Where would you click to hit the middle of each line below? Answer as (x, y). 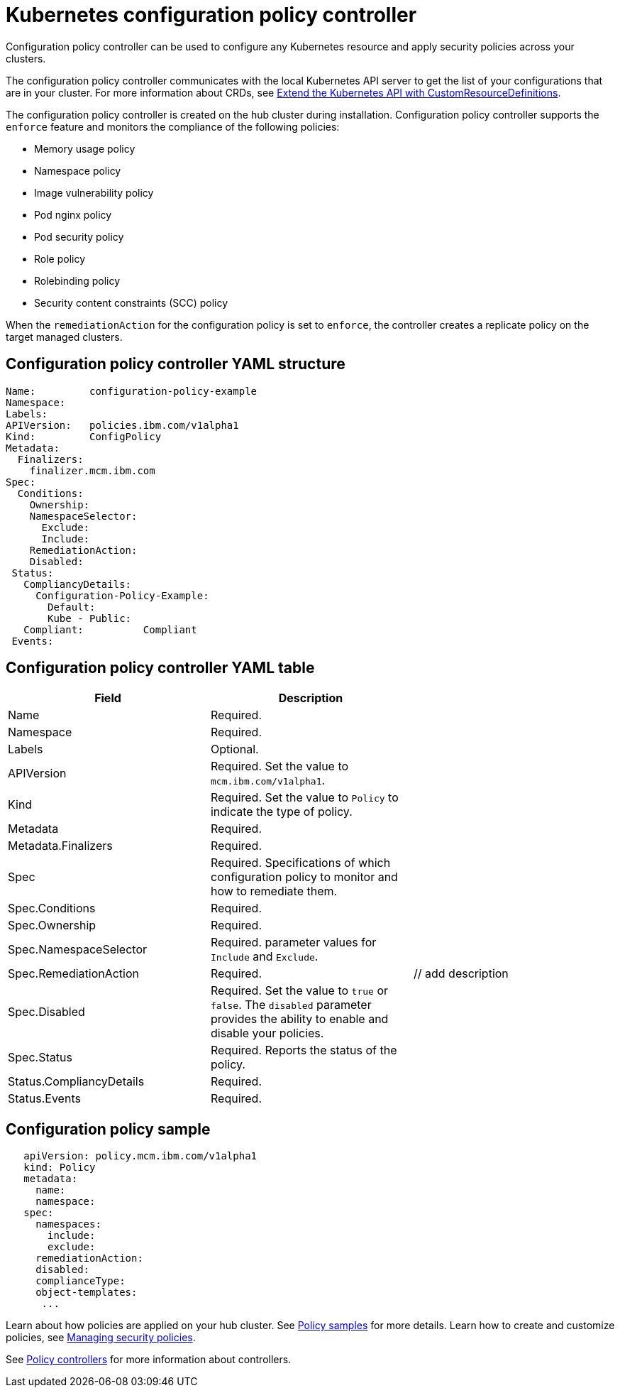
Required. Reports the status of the (304, 1050)
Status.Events (44, 1099)
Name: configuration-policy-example (132, 391)
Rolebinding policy (77, 280)
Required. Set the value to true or (299, 991)
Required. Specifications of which (300, 863)
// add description (461, 974)
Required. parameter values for (293, 943)
